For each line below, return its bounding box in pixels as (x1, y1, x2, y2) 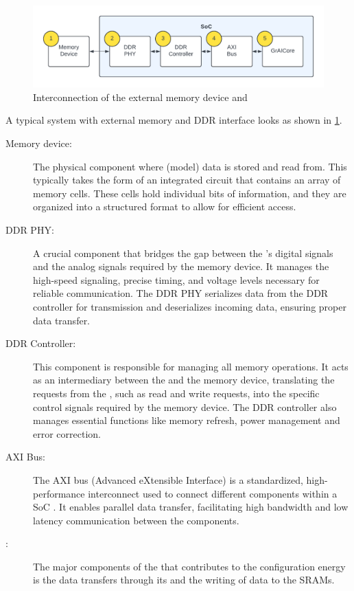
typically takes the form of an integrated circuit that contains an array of (33, 172, 341, 187)
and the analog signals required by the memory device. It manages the (33, 259, 329, 274)
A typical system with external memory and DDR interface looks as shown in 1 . (5, 113, 342, 127)
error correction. (33, 426, 101, 441)
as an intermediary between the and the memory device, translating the (33, 372, 335, 387)
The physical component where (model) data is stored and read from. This (33, 159, 347, 173)
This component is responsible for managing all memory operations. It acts (33, 359, 349, 373)
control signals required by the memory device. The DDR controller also (33, 399, 337, 414)
